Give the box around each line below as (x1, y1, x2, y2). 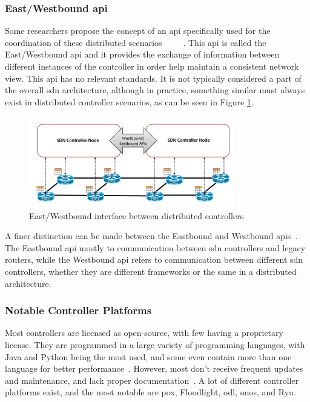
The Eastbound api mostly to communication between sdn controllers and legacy (5, 241, 306, 254)
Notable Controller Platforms (5, 303, 152, 318)
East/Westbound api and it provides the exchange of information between (5, 48, 280, 61)
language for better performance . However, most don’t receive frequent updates (5, 362, 303, 375)
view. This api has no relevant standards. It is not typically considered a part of (5, 71, 302, 84)
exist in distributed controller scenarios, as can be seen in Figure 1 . (5, 95, 254, 108)
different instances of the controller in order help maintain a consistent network (5, 60, 299, 72)
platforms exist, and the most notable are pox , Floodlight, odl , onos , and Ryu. (5, 386, 296, 398)
